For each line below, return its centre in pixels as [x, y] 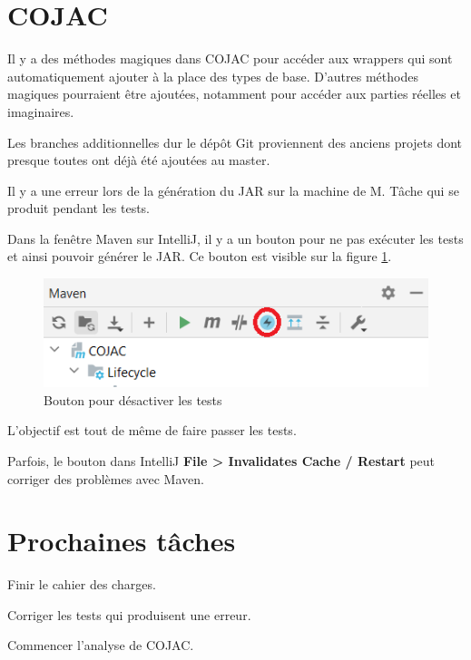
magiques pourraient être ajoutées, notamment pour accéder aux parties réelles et [234, 94]
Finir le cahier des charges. [82, 584]
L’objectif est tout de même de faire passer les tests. [152, 430]
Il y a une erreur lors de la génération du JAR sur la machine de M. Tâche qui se [233, 190]
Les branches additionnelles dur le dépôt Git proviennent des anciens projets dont [235, 142]
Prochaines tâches [122, 541]
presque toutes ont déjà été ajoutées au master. [139, 160]
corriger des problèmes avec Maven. [106, 478]
